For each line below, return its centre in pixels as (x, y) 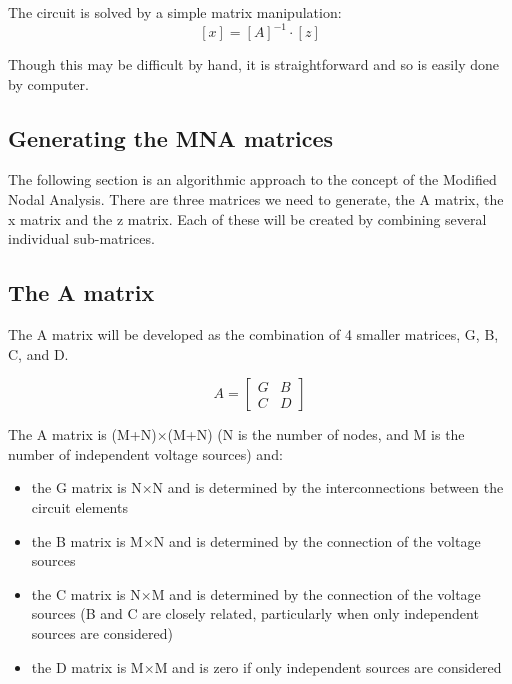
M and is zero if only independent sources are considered (328, 666)
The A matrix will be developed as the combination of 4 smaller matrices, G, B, (253, 334)
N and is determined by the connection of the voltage (317, 540)
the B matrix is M (87, 540)
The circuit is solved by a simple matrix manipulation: (175, 12)
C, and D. (38, 353)
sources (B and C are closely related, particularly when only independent (255, 613)
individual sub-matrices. (81, 238)
